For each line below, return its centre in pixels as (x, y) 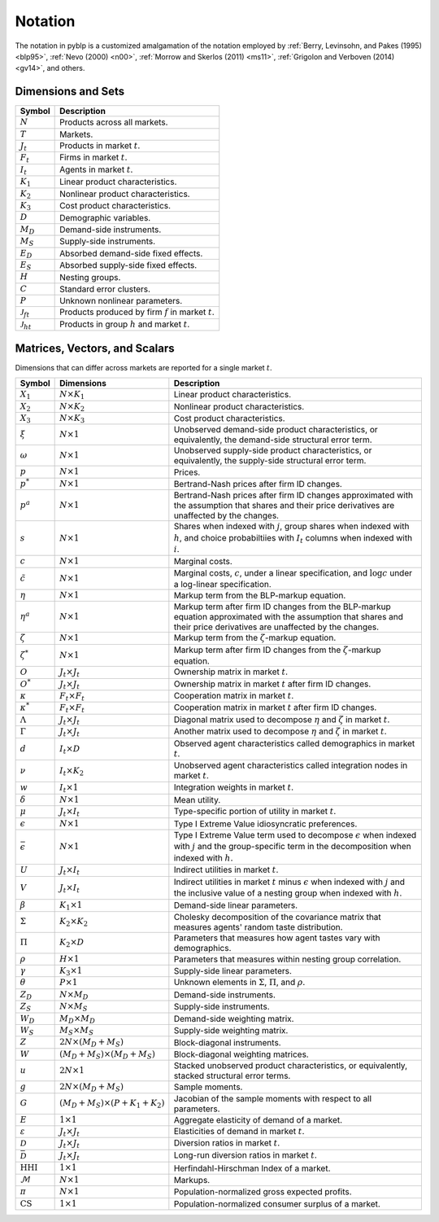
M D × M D (78, 1019)
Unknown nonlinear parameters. (121, 301)
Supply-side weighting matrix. (231, 1031)
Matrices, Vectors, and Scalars (95, 348)
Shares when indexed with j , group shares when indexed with (291, 527)
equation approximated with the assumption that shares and (289, 617)
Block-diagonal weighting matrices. (241, 1054)
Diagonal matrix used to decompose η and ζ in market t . (282, 719)
